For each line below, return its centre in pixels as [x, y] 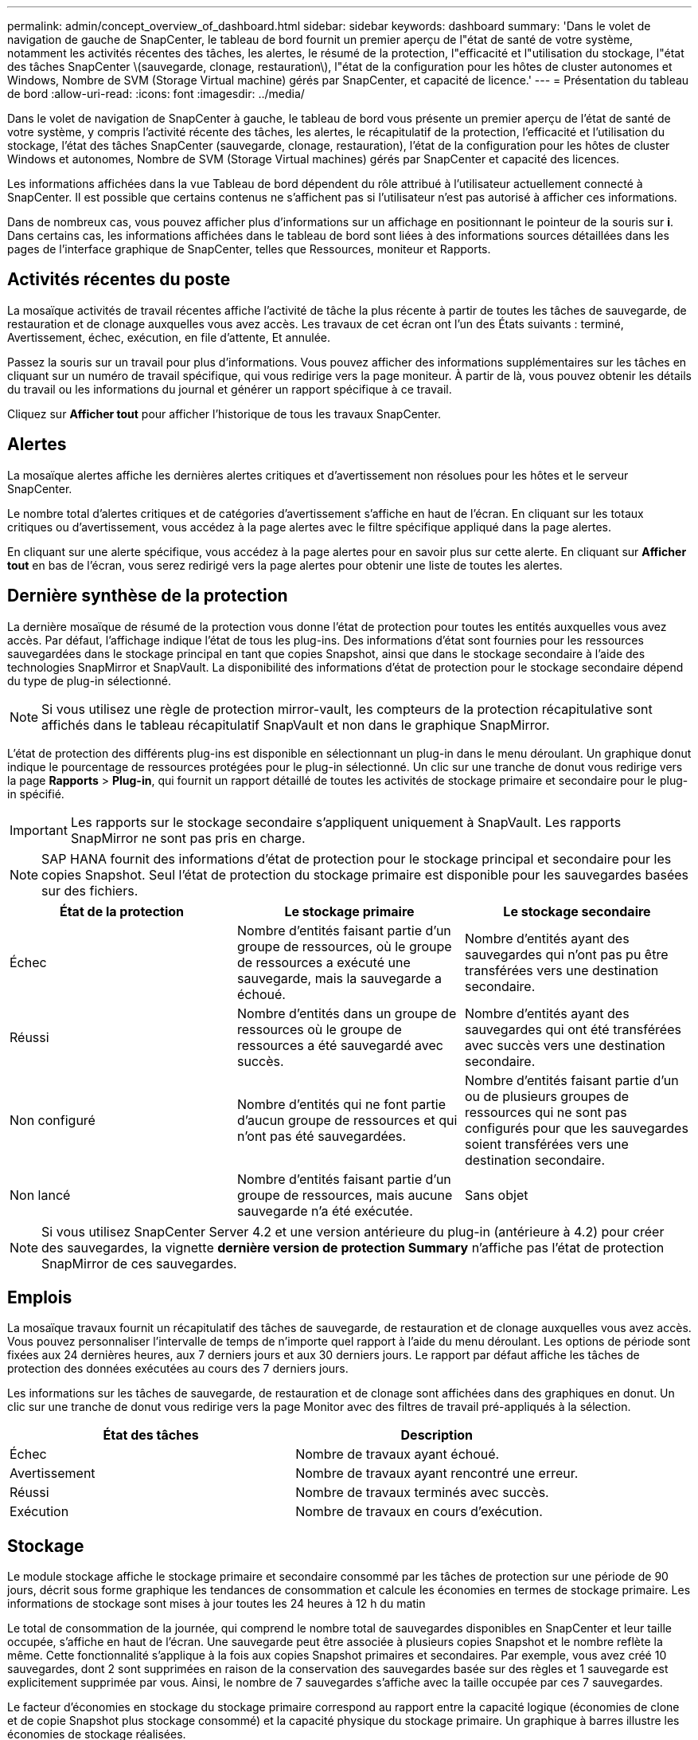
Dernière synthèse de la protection [148, 596]
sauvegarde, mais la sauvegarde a [339, 978]
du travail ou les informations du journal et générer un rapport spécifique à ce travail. [230, 389]
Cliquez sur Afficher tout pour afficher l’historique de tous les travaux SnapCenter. [224, 413]
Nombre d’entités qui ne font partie [341, 1104]
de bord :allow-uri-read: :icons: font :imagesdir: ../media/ [156, 94]
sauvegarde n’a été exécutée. [325, 1211]
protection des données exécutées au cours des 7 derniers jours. [178, 1369]
